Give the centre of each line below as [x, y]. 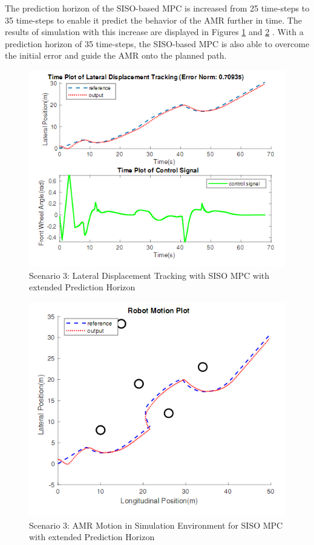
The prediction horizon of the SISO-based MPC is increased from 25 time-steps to [157, 8]
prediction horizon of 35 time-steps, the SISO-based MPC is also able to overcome [157, 43]
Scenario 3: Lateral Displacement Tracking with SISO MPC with [149, 275]
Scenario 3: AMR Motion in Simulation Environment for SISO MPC [156, 525]
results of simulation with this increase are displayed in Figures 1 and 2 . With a [154, 32]
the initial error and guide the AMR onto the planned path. [116, 55]
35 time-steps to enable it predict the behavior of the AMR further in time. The [153, 20]
